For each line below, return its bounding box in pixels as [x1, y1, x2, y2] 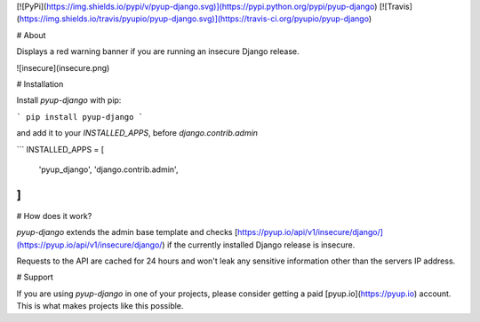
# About [16, 29, 46, 40]
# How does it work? [16, 210, 92, 221]
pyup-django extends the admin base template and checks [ [16, 227, 238, 238]
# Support [16, 271, 53, 283]
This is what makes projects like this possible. [16, 301, 184, 311]
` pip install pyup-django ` [16, 112, 144, 122]
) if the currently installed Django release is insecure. [161, 240, 356, 250]
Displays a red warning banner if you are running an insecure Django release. [16, 46, 300, 57]
